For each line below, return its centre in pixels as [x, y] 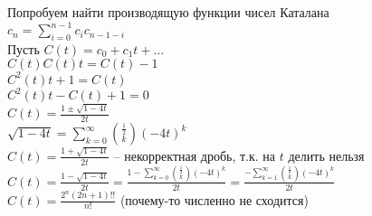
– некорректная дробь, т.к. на [195, 155]
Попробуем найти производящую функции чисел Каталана [168, 12]
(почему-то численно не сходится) [214, 199]
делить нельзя [326, 155]
